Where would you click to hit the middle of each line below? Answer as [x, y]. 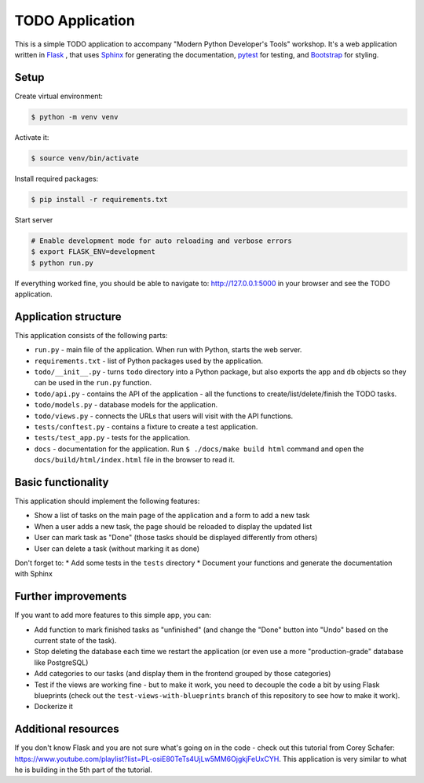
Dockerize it [54, 707]
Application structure [68, 316]
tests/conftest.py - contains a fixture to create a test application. [146, 426]
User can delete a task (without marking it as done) [117, 548]
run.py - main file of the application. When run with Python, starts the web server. [168, 350]
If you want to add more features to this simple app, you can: [113, 615]
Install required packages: [57, 178]
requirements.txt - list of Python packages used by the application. [148, 361]
